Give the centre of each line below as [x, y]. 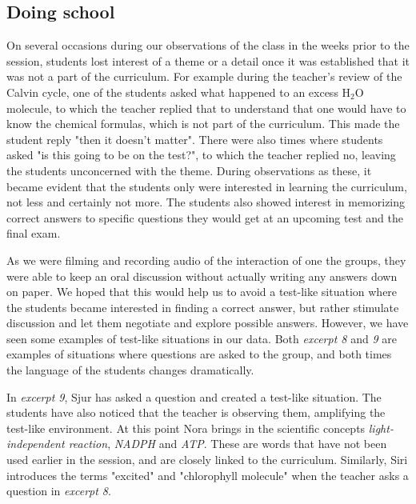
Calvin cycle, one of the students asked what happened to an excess [172, 92]
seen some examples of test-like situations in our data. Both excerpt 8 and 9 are [202, 338]
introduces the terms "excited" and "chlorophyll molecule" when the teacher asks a [208, 475]
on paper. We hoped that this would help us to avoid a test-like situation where [202, 292]
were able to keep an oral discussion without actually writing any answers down [202, 276]
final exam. [34, 233]
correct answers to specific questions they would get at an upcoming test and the [205, 217]
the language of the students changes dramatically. [130, 370]
